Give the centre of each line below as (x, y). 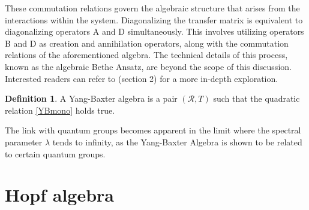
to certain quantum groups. (55, 153)
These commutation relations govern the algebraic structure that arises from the (152, 8)
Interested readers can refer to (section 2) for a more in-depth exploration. (142, 78)
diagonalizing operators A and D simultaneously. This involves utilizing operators (154, 31)
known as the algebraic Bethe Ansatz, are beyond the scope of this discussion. (148, 66)
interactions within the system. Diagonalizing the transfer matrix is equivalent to (154, 19)
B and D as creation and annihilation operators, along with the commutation (147, 43)
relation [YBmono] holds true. (60, 110)
